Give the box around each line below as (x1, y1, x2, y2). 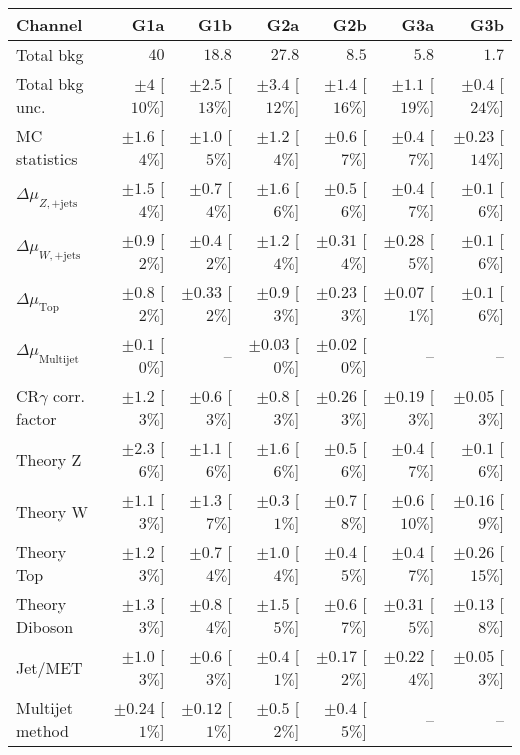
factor (16, 407, 57, 430)
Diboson (16, 615, 74, 638)
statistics (16, 147, 78, 170)
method (16, 719, 69, 742)
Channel (16, 13, 83, 36)
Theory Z (16, 447, 82, 471)
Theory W (16, 499, 89, 523)
